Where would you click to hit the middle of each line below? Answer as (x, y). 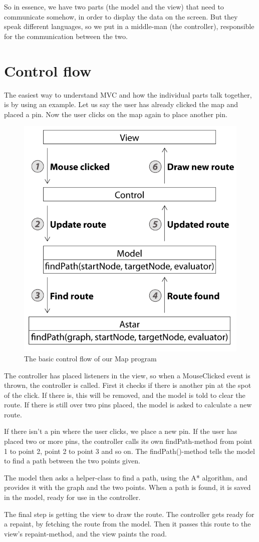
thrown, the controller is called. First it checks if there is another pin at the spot (128, 385)
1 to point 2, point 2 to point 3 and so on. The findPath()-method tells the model (129, 451)
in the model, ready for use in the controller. (72, 497)
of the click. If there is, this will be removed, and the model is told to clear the (125, 395)
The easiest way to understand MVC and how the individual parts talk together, (128, 94)
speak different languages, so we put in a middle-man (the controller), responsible (129, 26)
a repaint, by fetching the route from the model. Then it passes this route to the (127, 524)
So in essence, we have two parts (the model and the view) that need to (114, 7)
